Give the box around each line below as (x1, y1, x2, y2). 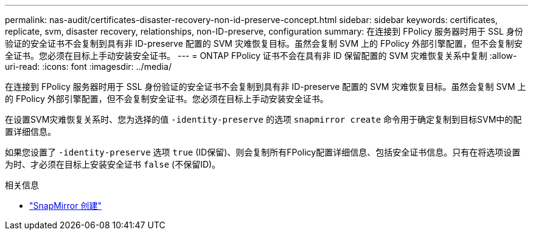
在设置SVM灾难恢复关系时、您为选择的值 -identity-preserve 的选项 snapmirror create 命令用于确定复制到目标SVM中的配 (5, 114, 522, 124)
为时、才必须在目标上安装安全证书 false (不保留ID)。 (5, 159, 221, 169)
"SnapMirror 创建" (29, 200, 102, 211)
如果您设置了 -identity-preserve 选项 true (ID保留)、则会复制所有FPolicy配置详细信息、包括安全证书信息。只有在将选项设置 (5, 147, 521, 157)
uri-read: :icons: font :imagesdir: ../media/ (5, 61, 172, 72)
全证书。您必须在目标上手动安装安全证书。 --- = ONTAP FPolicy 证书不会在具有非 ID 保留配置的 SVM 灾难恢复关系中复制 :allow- (5, 50, 517, 61)
